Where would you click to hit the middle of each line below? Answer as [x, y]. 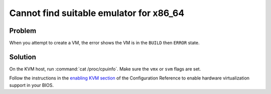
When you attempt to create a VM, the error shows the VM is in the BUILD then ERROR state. [104, 43]
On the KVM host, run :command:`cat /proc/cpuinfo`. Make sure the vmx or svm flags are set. [105, 69]
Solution [23, 57]
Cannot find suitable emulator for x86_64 [97, 13]
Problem [23, 31]
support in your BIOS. [31, 85]
